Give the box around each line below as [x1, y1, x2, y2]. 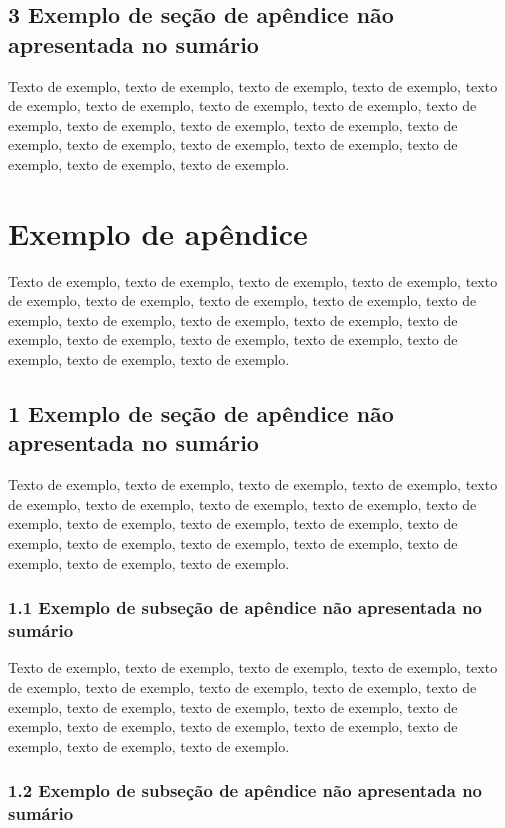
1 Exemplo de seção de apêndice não [8, 398, 394, 429]
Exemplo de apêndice [8, 212, 308, 253]
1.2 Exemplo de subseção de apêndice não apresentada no [8, 778, 482, 803]
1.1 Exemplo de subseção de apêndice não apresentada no [8, 595, 482, 620]
